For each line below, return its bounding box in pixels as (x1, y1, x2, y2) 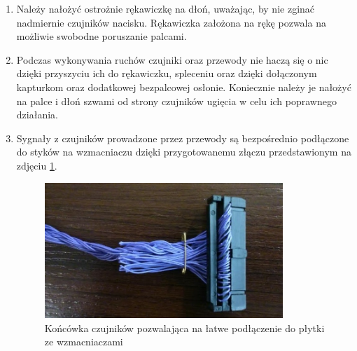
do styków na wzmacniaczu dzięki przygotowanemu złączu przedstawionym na (16, 144, 351, 159)
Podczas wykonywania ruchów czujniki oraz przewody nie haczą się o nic (16, 52, 328, 67)
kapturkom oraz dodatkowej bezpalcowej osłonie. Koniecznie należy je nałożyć (16, 79, 351, 94)
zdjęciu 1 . (16, 158, 57, 172)
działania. (16, 107, 58, 122)
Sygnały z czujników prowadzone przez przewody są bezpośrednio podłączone (16, 130, 349, 145)
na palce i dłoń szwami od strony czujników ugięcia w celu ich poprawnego (16, 93, 337, 108)
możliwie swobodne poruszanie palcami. (16, 29, 187, 43)
